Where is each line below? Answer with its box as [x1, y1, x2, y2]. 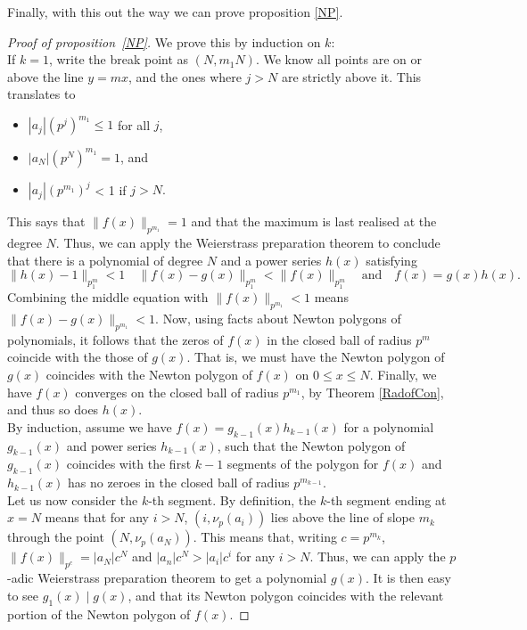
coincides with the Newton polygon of [45, 364, 252, 383]
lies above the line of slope [270, 508, 416, 527]
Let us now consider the [7, 490, 138, 509]
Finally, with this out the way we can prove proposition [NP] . [7, 3, 343, 20]
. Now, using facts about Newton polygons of [155, 309, 401, 327]
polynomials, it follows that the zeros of [7, 330, 224, 348]
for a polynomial [343, 417, 434, 436]
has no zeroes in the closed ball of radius [68, 473, 290, 492]
